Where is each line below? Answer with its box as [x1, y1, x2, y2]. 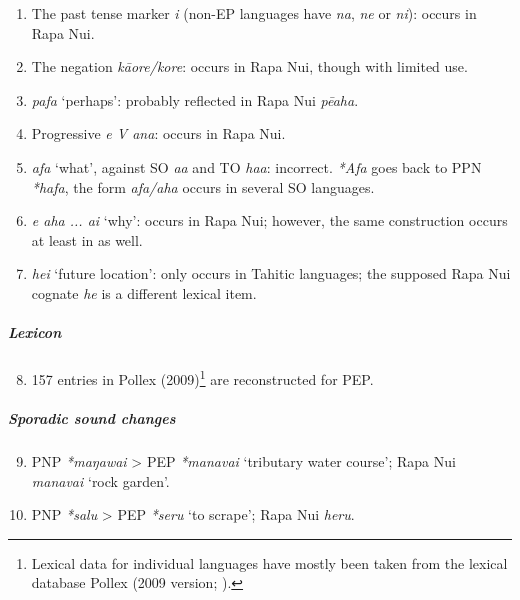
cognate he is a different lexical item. [31, 282, 257, 303]
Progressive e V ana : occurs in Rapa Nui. [31, 123, 286, 144]
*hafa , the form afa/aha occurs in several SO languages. [31, 176, 375, 197]
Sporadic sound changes [8, 407, 176, 428]
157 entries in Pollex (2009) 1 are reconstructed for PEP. [31, 366, 374, 389]
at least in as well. [31, 229, 143, 250]
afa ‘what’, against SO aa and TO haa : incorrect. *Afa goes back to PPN [31, 156, 482, 177]
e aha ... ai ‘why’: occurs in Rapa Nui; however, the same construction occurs [31, 210, 508, 231]
